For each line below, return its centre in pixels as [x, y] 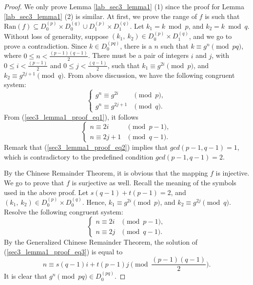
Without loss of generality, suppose [56, 36]
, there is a [136, 45]
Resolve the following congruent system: [64, 211]
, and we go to [210, 36]
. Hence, [94, 202]
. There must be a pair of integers [138, 55]
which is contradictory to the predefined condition [79, 156]
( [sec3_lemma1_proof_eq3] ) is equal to [63, 251]
